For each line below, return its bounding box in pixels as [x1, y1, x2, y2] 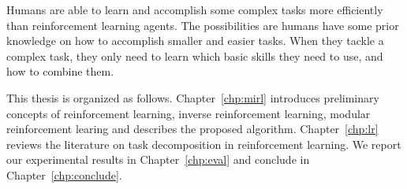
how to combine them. [6, 63, 114, 80]
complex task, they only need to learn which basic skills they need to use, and [6, 47, 383, 64]
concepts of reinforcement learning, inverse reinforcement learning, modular [6, 105, 371, 121]
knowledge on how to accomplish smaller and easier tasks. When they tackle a [6, 32, 384, 49]
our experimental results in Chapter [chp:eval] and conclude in [6, 151, 310, 168]
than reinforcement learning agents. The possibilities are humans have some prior [6, 17, 399, 33]
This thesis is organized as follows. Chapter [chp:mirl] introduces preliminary [6, 89, 379, 106]
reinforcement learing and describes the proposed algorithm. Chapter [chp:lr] [6, 120, 379, 137]
